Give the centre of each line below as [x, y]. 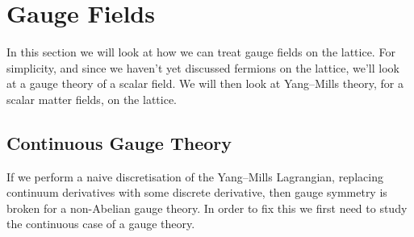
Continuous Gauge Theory [119, 142]
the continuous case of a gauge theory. [101, 224]
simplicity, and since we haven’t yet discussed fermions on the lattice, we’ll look [203, 67]
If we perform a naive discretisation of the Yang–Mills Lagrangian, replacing [195, 176]
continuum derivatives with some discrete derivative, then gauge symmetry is [197, 192]
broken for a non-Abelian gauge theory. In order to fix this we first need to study [207, 208]
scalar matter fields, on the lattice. [92, 99]
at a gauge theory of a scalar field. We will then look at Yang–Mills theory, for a [205, 83]
